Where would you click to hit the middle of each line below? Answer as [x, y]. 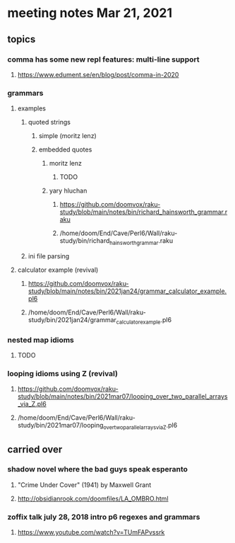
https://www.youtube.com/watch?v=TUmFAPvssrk [91, 532]
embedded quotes [65, 149]
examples [31, 108]
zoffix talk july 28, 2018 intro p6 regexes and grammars [104, 517]
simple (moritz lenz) [67, 136]
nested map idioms [41, 340]
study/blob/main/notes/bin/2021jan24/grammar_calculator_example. [127, 291]
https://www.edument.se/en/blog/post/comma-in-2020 [98, 74]
